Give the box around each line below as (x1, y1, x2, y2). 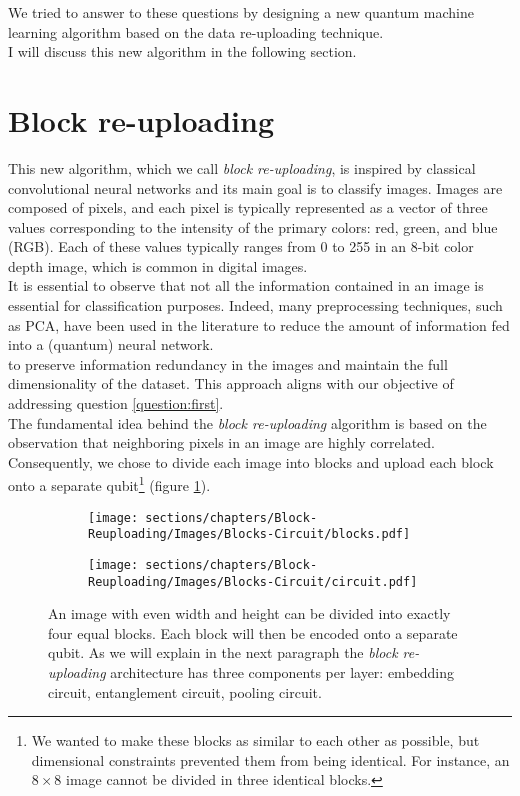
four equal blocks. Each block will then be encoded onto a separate (48, 622, 458, 643)
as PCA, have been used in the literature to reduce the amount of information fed (8, 314, 510, 335)
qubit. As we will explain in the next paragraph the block (48, 642, 398, 663)
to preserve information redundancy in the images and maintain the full (8, 353, 448, 374)
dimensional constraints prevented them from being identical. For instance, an (31, 749, 510, 770)
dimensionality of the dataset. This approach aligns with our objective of (8, 373, 454, 394)
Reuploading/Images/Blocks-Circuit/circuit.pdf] (88, 574, 418, 589)
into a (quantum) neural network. (8, 334, 214, 355)
